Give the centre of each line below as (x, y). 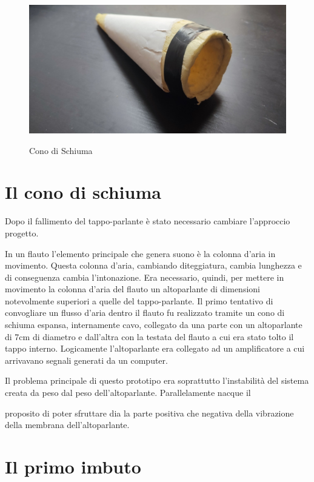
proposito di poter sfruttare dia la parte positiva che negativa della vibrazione (149, 413)
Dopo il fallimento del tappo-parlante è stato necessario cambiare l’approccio (148, 221)
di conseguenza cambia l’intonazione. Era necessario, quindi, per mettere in (145, 277)
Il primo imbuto (73, 466)
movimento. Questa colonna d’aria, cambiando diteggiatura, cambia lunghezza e (153, 265)
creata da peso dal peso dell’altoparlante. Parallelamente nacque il (128, 393)
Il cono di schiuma (83, 192)
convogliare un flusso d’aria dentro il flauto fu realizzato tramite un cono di (145, 313)
